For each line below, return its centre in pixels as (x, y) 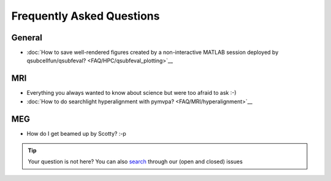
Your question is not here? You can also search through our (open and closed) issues (135, 161)
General (27, 38)
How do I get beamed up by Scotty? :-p (77, 133)
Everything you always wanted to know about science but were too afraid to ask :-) (131, 93)
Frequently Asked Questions (86, 16)
